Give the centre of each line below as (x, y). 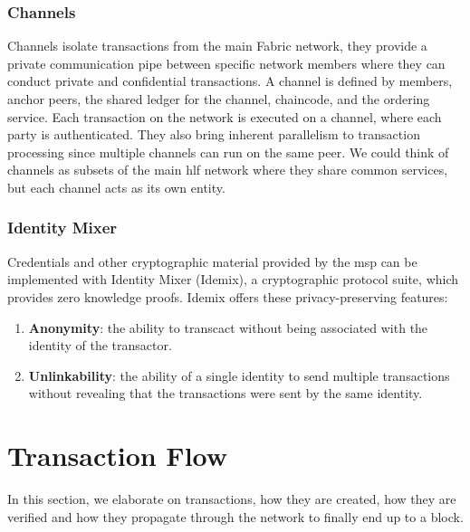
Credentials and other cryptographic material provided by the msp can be (212, 261)
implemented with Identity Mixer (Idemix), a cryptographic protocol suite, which (233, 279)
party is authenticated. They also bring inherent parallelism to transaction (214, 134)
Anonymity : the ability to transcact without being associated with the (228, 327)
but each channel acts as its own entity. (116, 187)
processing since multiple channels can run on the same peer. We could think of (228, 152)
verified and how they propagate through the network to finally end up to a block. (235, 516)
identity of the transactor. (100, 345)
